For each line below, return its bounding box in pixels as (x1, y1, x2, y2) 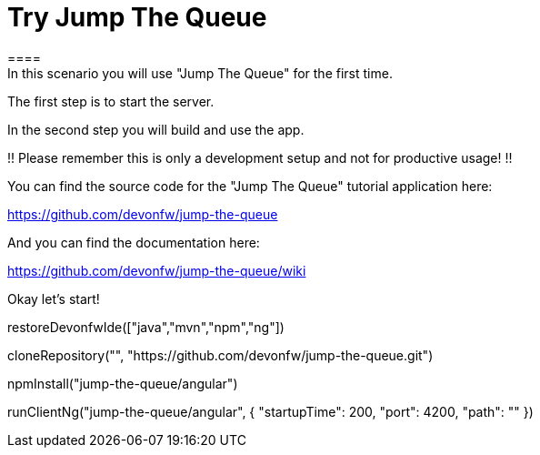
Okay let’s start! (7, 290, 100, 307)
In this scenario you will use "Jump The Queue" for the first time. (7, 65, 393, 81)
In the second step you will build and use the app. (7, 121, 305, 137)
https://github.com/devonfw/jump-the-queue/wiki (7, 262, 306, 278)
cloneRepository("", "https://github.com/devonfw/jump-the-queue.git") (7, 347, 434, 363)
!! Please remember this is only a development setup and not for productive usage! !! (7, 149, 513, 166)
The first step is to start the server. (7, 93, 215, 109)
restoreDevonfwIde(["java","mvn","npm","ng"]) (7, 318, 285, 335)
